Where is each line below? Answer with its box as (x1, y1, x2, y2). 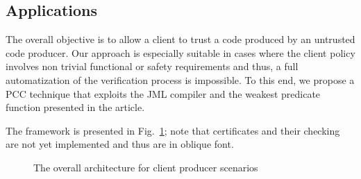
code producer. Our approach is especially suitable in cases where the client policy (6, 45, 355, 60)
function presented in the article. (6, 100, 145, 114)
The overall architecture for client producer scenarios (33, 160, 258, 174)
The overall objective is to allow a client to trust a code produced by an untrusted (6, 32, 355, 46)
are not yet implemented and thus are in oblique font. (6, 137, 234, 151)
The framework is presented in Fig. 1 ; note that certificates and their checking (6, 123, 340, 137)
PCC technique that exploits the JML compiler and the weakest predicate (6, 86, 321, 101)
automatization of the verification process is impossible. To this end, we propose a (6, 72, 355, 87)
